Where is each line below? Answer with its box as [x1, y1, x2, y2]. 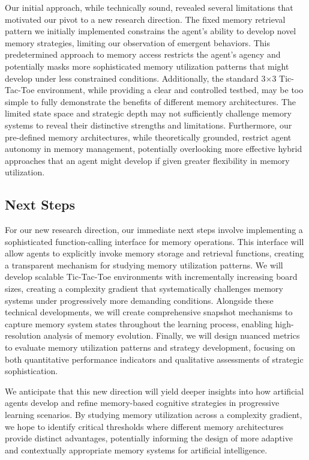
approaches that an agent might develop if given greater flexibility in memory [5, 154, 290, 166]
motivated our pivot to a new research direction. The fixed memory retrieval [5, 13, 286, 25]
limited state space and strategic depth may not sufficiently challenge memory [5, 107, 292, 120]
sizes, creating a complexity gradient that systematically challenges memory [5, 282, 284, 295]
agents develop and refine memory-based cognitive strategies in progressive [5, 396, 280, 409]
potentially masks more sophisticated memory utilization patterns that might [5, 59, 289, 72]
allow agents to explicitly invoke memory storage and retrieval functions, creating [5, 247, 304, 259]
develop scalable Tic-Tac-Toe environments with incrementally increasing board [5, 270, 298, 283]
